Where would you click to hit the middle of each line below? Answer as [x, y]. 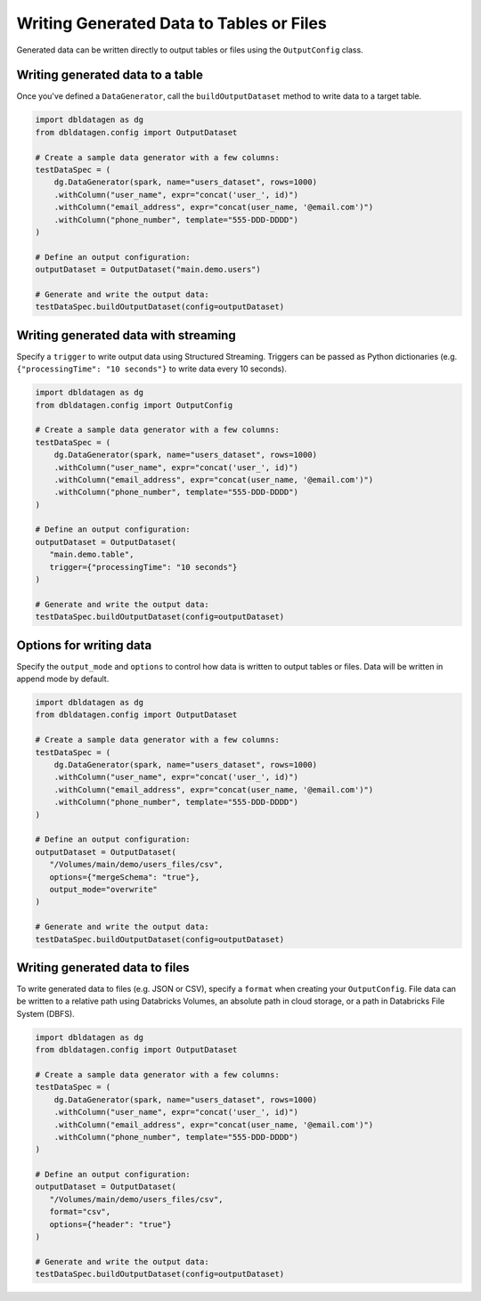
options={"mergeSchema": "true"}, [125, 877]
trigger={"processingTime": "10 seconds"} [143, 567]
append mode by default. [63, 679]
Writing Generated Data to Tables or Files [171, 23]
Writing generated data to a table [110, 75]
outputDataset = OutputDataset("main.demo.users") [148, 270]
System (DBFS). [45, 1013]
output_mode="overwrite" [103, 889]
